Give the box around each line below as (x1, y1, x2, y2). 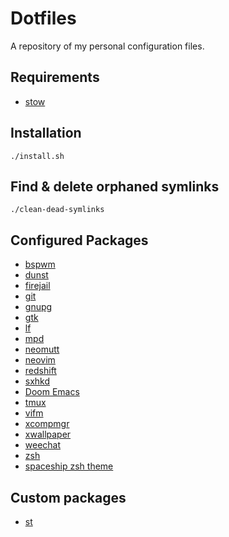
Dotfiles (10, 7, 77, 30)
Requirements (10, 69, 100, 86)
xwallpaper (24, 428, 72, 441)
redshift (24, 365, 57, 377)
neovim (24, 354, 56, 366)
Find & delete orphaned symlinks (10, 178, 220, 195)
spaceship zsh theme (24, 460, 114, 472)
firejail (24, 280, 51, 292)
